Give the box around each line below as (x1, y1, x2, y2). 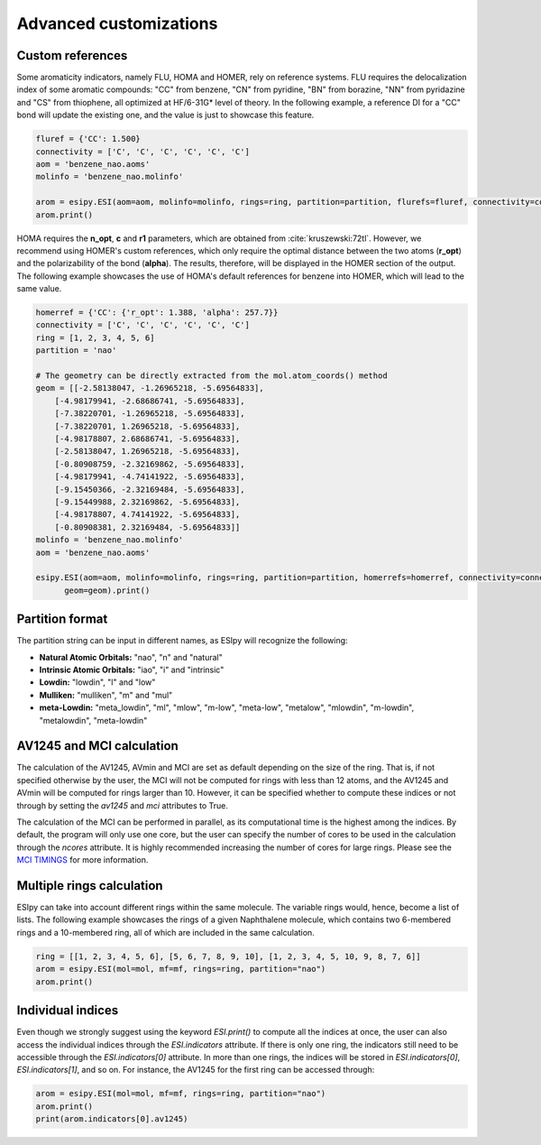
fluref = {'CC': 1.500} (35, 134, 142, 144)
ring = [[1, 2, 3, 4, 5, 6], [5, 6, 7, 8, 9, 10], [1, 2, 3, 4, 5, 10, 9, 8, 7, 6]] (35, 951, 421, 961)
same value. (16, 283, 62, 294)
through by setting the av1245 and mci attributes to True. (16, 799, 229, 811)
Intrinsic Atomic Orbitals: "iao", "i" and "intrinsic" (39, 664, 225, 675)
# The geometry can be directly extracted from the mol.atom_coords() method (35, 371, 388, 381)
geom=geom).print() (64, 585, 151, 596)
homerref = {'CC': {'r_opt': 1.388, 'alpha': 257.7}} (35, 308, 279, 318)
